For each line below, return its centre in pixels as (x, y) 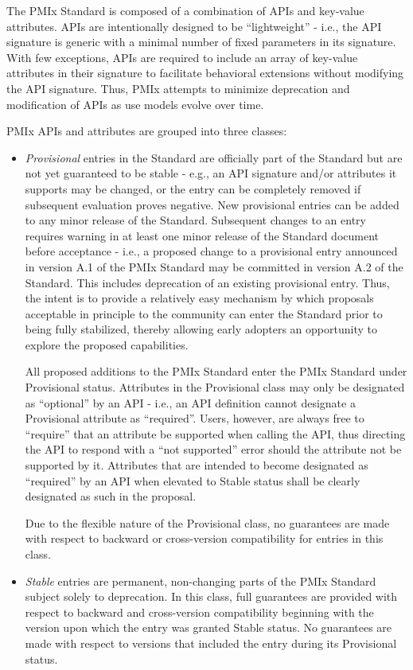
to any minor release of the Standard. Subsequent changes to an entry (195, 220)
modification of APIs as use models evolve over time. (135, 104)
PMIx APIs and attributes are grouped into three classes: (147, 131)
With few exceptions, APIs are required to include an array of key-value (182, 57)
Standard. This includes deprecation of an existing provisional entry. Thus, (207, 282)
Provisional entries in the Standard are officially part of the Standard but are (214, 157)
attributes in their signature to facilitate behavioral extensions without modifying (205, 73)
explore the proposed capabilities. (107, 344)
